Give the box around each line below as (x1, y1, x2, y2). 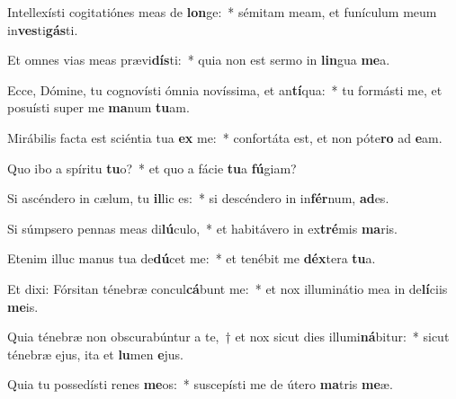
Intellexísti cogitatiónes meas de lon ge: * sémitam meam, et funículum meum (7, 3, 437, 21)
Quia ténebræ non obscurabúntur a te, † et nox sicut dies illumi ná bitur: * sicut (7, 327, 450, 346)
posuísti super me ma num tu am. (7, 98, 190, 117)
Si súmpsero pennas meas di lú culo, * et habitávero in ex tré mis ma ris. (7, 218, 398, 237)
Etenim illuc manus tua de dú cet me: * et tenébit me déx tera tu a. (7, 249, 376, 268)
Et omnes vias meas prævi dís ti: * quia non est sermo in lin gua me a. (7, 50, 390, 69)
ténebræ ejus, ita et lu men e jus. (7, 344, 184, 363)
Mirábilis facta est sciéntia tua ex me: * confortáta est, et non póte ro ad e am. (7, 128, 443, 146)
